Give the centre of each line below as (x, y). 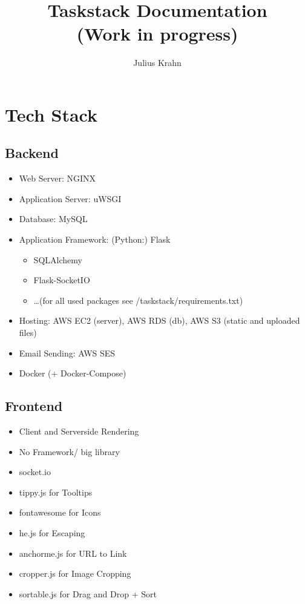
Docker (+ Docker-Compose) (73, 373)
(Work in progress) (157, 34)
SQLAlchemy (58, 259)
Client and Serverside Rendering (79, 431)
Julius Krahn (157, 63)
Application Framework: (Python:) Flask (95, 239)
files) (28, 333)
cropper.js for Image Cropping (75, 573)
